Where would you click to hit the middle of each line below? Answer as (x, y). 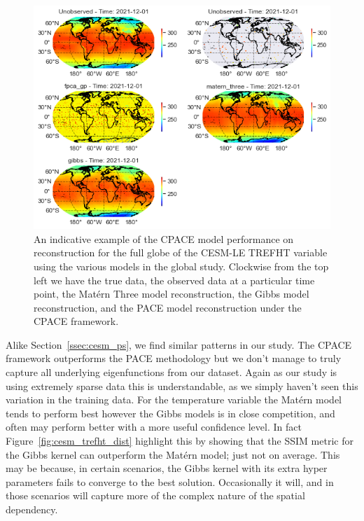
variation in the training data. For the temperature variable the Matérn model (174, 400)
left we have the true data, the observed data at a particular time (174, 280)
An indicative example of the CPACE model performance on (164, 238)
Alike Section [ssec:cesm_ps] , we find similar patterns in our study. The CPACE (179, 344)
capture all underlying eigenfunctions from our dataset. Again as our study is (171, 372)
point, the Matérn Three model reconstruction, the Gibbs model (171, 294)
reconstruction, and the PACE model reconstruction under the (168, 307)
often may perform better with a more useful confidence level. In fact (154, 427)
